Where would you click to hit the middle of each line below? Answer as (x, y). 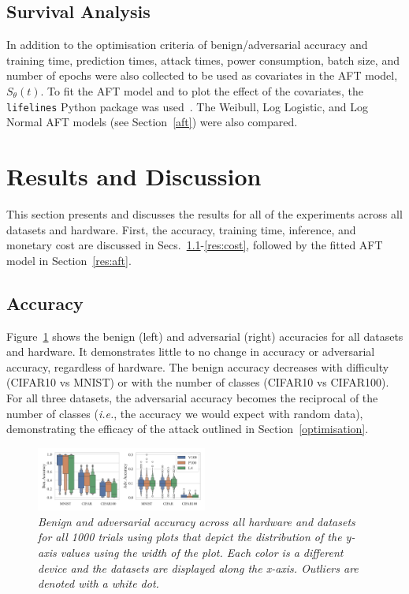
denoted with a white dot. (99, 583)
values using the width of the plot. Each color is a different (202, 552)
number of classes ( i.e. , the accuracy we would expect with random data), (185, 413)
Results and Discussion (134, 176)
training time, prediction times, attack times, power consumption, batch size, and (203, 60)
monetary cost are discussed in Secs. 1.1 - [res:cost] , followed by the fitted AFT (195, 245)
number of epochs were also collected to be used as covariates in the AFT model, (202, 75)
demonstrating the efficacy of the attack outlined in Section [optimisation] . (188, 429)
